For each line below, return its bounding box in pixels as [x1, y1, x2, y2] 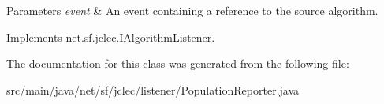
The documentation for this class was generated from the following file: [6, 55, 349, 72]
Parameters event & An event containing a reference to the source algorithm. [6, 2, 378, 18]
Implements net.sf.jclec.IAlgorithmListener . [6, 28, 215, 45]
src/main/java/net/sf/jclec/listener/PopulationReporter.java [6, 81, 300, 98]
